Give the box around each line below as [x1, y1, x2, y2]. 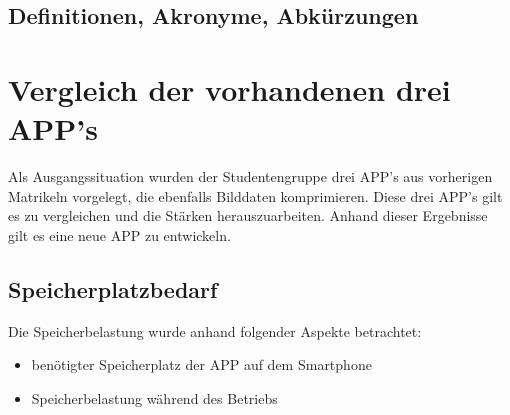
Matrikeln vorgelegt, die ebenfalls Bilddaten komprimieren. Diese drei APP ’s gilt [8, 185, 503, 206]
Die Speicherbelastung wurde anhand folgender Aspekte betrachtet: [8, 320, 422, 341]
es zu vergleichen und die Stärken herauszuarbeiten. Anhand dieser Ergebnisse [8, 205, 488, 226]
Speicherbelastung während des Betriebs [31, 387, 278, 408]
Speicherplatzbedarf [8, 273, 218, 304]
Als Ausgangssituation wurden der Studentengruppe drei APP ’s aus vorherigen [8, 166, 493, 187]
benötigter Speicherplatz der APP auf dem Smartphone [31, 354, 372, 375]
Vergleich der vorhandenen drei [8, 68, 451, 109]
